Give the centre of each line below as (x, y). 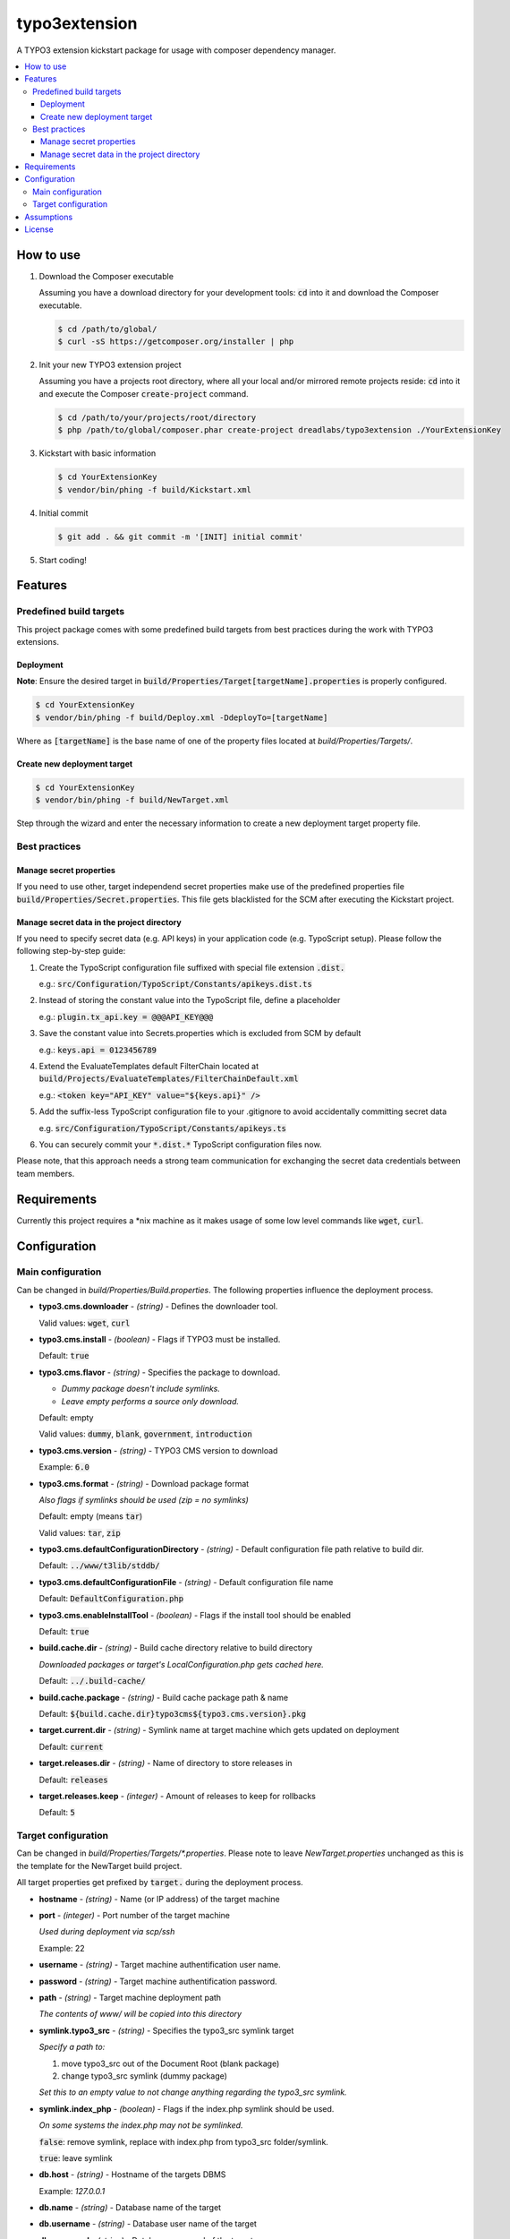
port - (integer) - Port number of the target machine (135, 1916)
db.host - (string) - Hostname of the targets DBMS (132, 2175)
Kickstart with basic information (98, 453)
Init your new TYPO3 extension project (110, 365)
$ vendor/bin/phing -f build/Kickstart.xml (155, 489)
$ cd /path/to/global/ (107, 329)
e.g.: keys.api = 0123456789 (98, 1050)
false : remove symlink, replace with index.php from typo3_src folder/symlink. (183, 2141)
